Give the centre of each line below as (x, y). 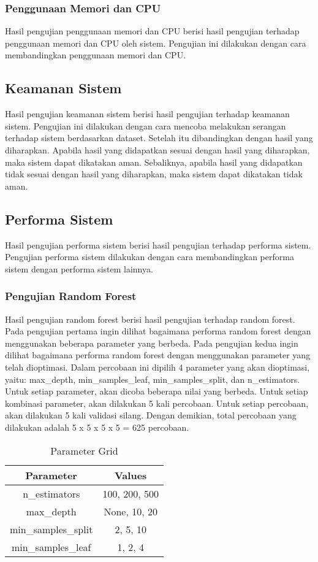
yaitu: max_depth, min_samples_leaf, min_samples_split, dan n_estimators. (153, 379)
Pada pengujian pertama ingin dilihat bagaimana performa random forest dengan (158, 331)
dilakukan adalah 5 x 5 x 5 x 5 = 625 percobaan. (97, 427)
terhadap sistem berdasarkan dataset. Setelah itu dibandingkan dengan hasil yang (159, 138)
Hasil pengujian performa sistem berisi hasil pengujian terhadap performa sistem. (158, 244)
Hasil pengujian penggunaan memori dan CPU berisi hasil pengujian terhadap (152, 31)
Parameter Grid (84, 450)
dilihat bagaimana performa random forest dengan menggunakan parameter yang (158, 355)
